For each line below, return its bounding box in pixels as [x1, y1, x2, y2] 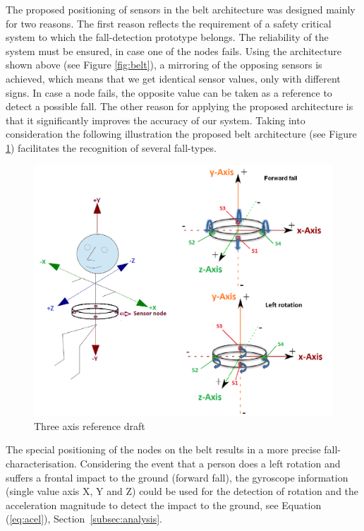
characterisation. [6, 455, 77, 470]
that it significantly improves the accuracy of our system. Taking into [6, 112, 305, 127]
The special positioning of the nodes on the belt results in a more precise [6, 442, 321, 457]
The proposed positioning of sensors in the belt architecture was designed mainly [6, 2, 356, 16]
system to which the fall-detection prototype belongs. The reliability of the [6, 30, 329, 44]
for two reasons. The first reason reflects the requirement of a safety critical [6, 16, 332, 30]
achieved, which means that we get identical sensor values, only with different [6, 71, 341, 85]
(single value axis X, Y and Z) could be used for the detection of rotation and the [6, 484, 359, 499]
